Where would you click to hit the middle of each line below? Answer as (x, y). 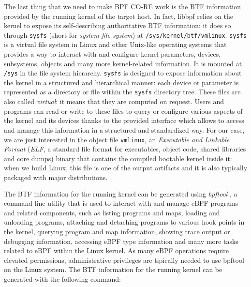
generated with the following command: (62, 279)
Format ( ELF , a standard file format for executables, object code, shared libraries (125, 149)
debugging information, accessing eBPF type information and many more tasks (121, 241)
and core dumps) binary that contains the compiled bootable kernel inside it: (118, 158)
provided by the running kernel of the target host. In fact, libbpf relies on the (119, 16)
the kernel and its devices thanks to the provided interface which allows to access (124, 120)
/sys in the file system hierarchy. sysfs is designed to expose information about (123, 73)
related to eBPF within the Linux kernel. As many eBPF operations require (116, 250)
